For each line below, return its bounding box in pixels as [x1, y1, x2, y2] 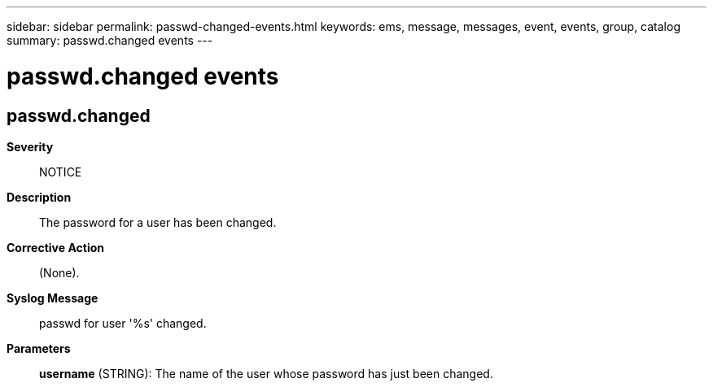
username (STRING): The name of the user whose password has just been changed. [39, 366, 493, 380]
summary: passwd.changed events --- [7, 33, 213, 47]
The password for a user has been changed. [39, 215, 277, 229]
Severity [7, 139, 54, 154]
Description [7, 189, 72, 204]
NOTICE [39, 164, 82, 179]
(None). [39, 265, 80, 280]
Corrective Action [7, 240, 104, 254]
